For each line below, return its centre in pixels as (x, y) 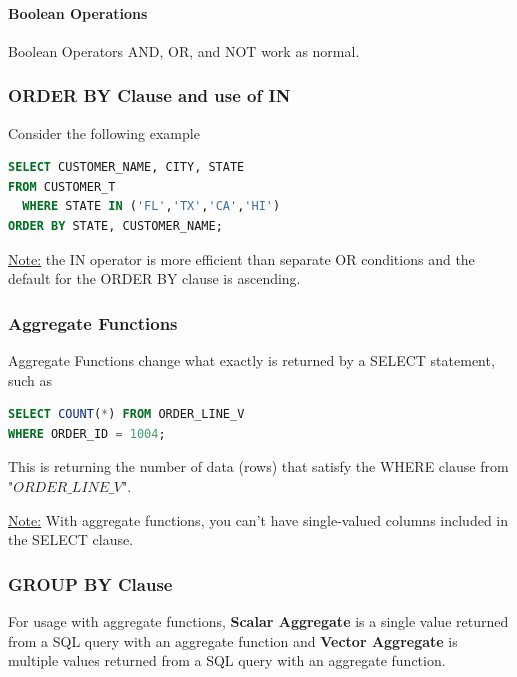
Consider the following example (104, 132)
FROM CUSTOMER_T (62, 186)
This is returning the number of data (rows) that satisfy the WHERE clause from (258, 466)
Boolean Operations (78, 12)
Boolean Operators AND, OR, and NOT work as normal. (184, 50)
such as (30, 379)
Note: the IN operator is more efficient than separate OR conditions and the (241, 258)
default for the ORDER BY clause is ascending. (154, 278)
